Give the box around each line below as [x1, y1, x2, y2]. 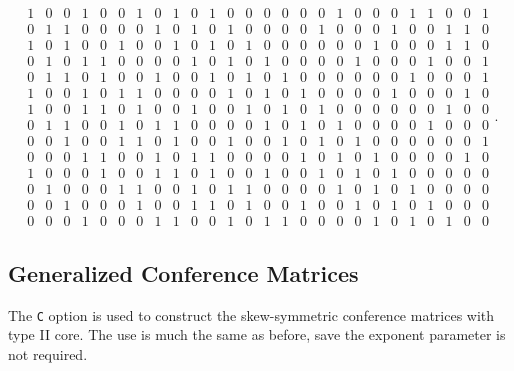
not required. [8, 343, 88, 364]
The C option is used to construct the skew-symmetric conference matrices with [8, 304, 495, 325]
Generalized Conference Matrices [8, 257, 359, 288]
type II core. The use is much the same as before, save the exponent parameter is [8, 324, 506, 345]
